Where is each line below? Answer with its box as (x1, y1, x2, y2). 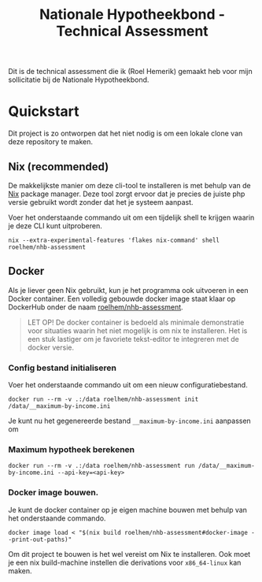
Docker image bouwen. (8, 487, 99, 498)
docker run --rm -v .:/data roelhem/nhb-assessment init (8, 395, 199, 403)
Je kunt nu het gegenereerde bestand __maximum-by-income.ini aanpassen (8, 416, 252, 426)
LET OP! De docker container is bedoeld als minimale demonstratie (27, 317, 245, 327)
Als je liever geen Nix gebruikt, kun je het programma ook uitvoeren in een (8, 285, 249, 295)
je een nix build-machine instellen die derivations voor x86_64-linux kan (8, 558, 242, 567)
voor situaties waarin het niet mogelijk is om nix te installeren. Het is (27, 325, 248, 335)
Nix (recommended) (8, 160, 109, 173)
